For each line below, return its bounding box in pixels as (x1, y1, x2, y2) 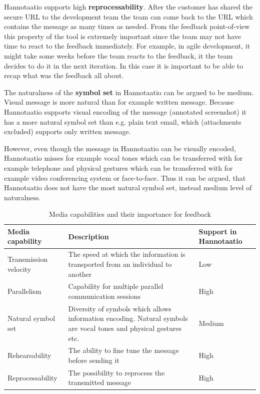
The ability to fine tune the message (68, 345, 179, 355)
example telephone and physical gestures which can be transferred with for (4, 162, 233, 173)
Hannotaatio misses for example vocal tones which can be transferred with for (4, 153, 243, 163)
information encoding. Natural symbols (68, 313, 188, 323)
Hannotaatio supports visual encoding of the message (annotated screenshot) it (4, 106, 246, 117)
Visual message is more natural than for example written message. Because (4, 97, 234, 107)
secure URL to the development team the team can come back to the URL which (4, 11, 253, 22)
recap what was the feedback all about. (4, 70, 124, 81)
